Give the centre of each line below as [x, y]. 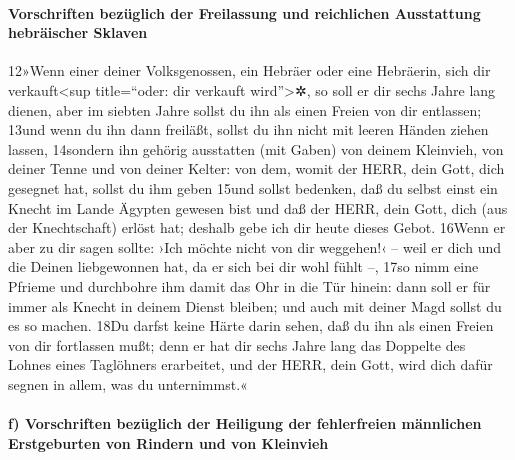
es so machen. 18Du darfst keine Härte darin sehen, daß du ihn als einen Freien [251, 325]
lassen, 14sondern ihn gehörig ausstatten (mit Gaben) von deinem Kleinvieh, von [256, 148]
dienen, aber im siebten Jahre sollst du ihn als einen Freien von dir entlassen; [245, 109]
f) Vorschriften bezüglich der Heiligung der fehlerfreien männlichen [245, 423]
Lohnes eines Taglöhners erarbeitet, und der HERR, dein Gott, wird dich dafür [250, 364]
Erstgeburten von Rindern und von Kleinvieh [168, 442]
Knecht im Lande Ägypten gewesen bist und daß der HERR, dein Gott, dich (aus [258, 207]
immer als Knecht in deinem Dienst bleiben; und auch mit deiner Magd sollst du [255, 305]
